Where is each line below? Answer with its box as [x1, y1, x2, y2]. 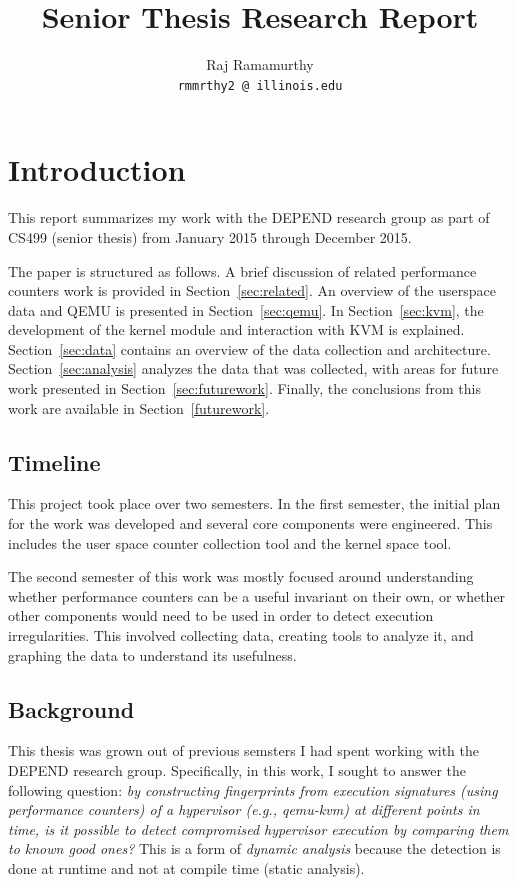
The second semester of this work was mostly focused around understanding [8, 566, 474, 587]
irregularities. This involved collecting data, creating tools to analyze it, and [8, 625, 474, 646]
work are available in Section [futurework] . [8, 397, 270, 418]
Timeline [8, 446, 101, 477]
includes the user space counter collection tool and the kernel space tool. [8, 532, 452, 553]
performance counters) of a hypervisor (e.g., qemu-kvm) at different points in [8, 799, 480, 820]
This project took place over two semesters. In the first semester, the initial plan [8, 493, 501, 514]
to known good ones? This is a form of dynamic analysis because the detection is [8, 838, 501, 859]
